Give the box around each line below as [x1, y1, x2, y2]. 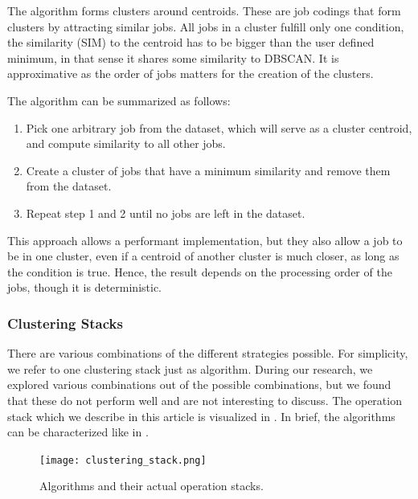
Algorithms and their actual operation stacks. [39, 477, 264, 494]
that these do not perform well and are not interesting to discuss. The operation [7, 391, 402, 408]
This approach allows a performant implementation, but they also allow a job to [7, 231, 403, 248]
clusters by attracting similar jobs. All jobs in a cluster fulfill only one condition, [7, 18, 404, 35]
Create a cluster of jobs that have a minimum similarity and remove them [26, 162, 391, 178]
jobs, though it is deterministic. [7, 279, 162, 296]
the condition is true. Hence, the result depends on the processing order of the [7, 263, 392, 280]
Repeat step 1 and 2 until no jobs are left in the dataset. [26, 204, 305, 221]
